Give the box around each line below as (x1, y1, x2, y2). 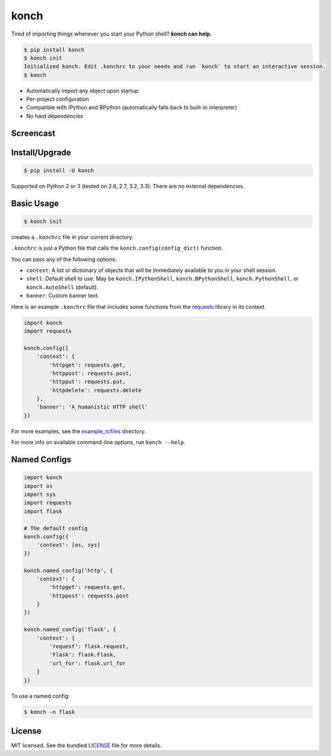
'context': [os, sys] (36, 542, 101, 548)
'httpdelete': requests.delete (49, 387, 142, 393)
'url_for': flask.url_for (49, 659, 126, 667)
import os (24, 483, 53, 489)
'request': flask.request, (49, 643, 129, 650)
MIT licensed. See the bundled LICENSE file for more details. (11, 742, 162, 749)
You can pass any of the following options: (11, 255, 117, 262)
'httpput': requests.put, (49, 378, 126, 386)
